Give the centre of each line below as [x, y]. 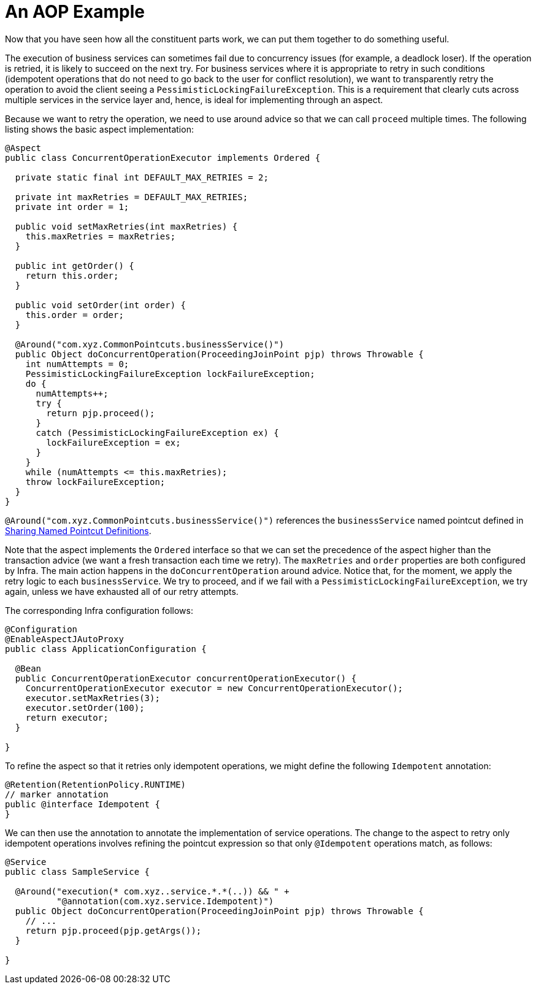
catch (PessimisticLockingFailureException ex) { [157, 432]
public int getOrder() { [75, 266]
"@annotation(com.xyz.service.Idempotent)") [165, 901]
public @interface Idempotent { [82, 804]
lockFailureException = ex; [113, 442]
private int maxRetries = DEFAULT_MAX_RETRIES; [132, 197]
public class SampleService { [78, 871]
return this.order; [72, 275]
